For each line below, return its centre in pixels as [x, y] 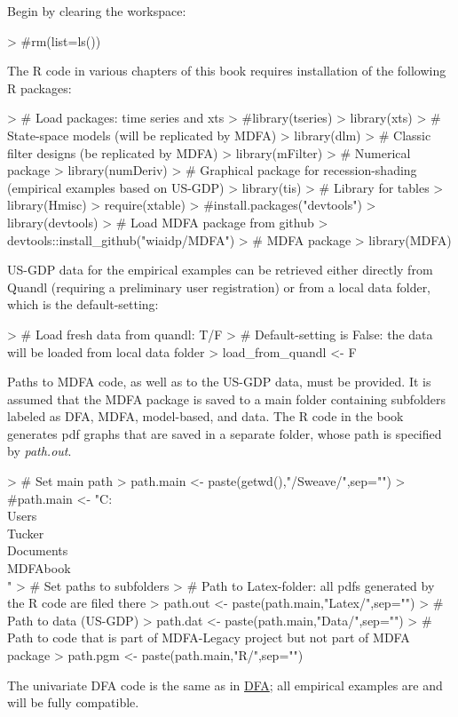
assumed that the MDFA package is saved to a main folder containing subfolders [227, 398]
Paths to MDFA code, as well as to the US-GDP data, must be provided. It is [219, 382]
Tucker [26, 533]
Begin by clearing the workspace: [97, 11]
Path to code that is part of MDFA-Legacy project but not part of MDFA [209, 637]
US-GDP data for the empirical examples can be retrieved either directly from [220, 270]
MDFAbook [39, 568]
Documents [38, 550]
